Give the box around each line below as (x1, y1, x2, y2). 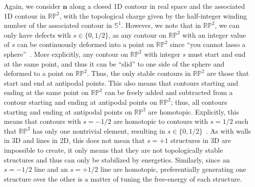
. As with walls (206, 125, 251, 136)
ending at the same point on (4, 87, 89, 97)
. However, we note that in (121, 20, 201, 30)
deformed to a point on (4, 68, 74, 78)
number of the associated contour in (4, 20, 112, 30)
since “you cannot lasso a (170, 39, 246, 49)
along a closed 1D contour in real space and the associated (69, 1, 245, 11)
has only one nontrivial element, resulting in (32, 125, 165, 136)
